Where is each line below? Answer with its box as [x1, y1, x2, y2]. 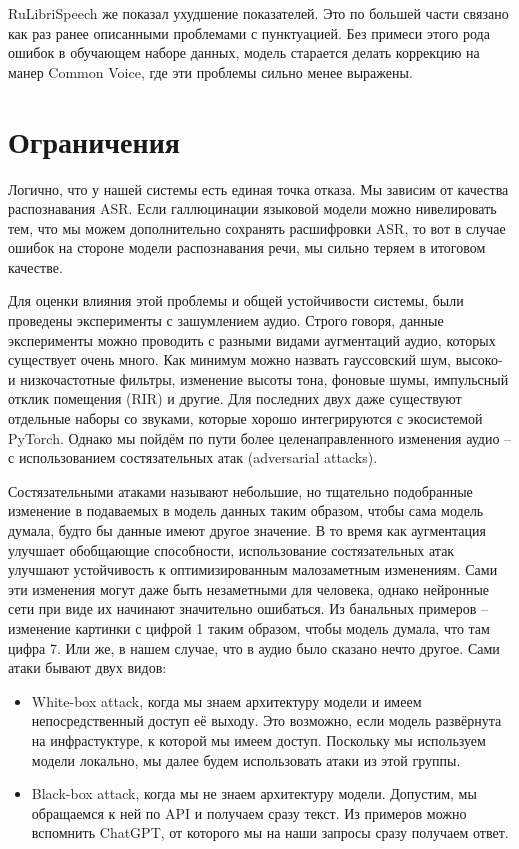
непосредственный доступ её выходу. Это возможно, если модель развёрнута [31, 710, 502, 731]
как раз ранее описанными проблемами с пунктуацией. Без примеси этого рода [8, 22, 490, 43]
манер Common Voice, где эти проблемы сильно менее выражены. [8, 61, 413, 82]
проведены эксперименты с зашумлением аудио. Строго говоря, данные [8, 310, 444, 331]
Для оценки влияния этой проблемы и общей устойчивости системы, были [8, 290, 464, 311]
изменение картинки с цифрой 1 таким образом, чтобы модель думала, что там [8, 617, 490, 638]
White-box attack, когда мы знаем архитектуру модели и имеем [31, 690, 422, 711]
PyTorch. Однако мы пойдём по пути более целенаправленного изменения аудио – [8, 427, 512, 448]
